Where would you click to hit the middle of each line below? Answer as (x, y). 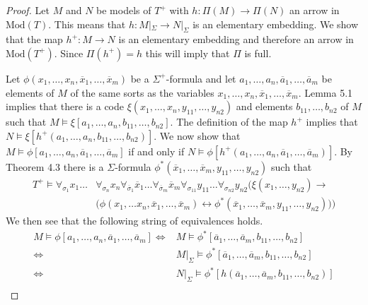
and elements (264, 106)
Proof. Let (28, 10)
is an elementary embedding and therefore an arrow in (236, 39)
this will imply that (188, 53)
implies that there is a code (65, 106)
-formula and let (201, 78)
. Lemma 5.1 (326, 92)
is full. (258, 53)
